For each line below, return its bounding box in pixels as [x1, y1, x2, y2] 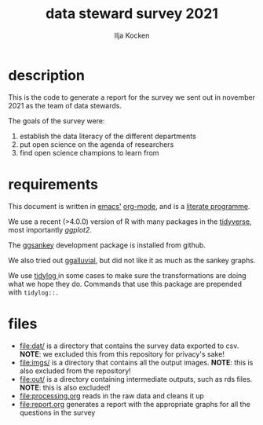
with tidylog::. [8, 288, 60, 297]
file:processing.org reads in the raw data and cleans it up [19, 390, 204, 401]
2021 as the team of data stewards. [8, 101, 122, 110]
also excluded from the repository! [19, 366, 131, 376]
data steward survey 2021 [46, 5, 218, 23]
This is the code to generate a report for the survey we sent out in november [8, 92, 256, 102]
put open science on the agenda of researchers [19, 139, 174, 149]
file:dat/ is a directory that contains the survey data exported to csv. [19, 341, 239, 350]
